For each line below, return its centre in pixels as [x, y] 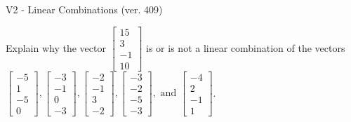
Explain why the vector [56, 47]
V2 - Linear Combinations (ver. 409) [84, 9]
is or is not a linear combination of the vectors [246, 47]
